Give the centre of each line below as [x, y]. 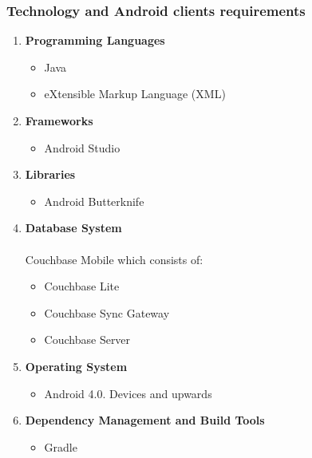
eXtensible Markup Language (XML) [135, 94]
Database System [73, 228]
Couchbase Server [87, 340]
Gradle [61, 446]
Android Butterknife [94, 201]
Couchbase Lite [82, 286]
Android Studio [82, 147]
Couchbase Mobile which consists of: [114, 259]
